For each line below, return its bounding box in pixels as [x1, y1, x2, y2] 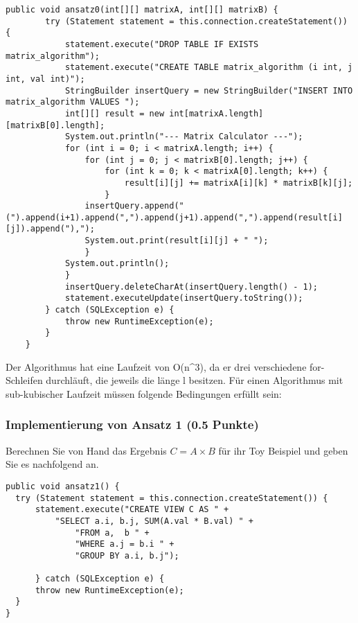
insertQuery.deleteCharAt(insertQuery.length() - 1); [64, 281, 319, 292]
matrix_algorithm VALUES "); [6, 97, 140, 107]
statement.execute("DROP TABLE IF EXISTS [64, 39, 259, 49]
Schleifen [6, 373, 43, 387]
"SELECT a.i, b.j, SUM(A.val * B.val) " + [55, 516, 253, 526]
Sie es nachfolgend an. [6, 457, 99, 471]
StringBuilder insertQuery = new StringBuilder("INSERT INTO [64, 85, 353, 96]
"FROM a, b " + [75, 527, 150, 538]
